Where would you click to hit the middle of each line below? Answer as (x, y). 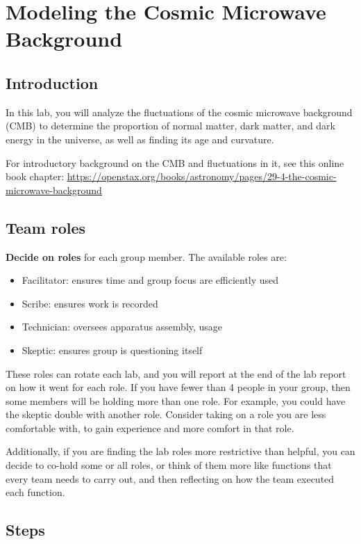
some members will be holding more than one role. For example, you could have (176, 400)
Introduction (52, 82)
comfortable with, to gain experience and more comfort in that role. (150, 427)
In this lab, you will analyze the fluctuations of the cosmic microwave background (179, 112)
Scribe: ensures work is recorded (90, 303)
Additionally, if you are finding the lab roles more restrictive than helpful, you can (180, 451)
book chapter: (35, 176)
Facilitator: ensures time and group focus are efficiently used (150, 280)
